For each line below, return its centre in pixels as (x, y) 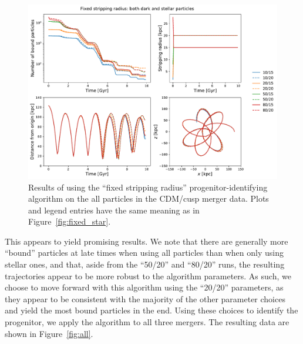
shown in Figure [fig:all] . (49, 333)
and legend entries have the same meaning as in (114, 210)
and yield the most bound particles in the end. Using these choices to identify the (151, 310)
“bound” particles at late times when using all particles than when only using (144, 253)
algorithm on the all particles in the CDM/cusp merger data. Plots (149, 198)
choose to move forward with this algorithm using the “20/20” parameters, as (144, 287)
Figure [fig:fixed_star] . (70, 221)
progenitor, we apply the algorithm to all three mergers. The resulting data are (147, 322)
